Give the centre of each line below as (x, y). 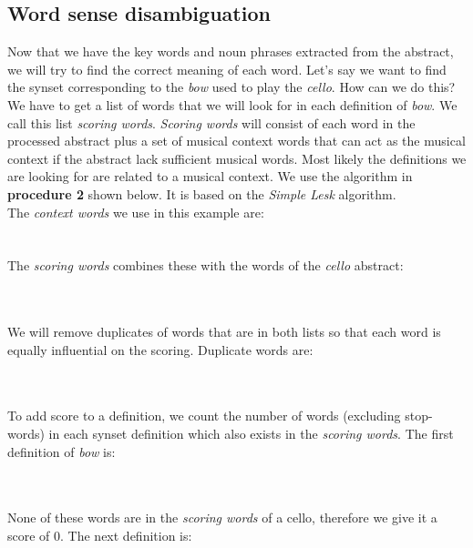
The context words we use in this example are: (136, 212)
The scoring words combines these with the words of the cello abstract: (206, 265)
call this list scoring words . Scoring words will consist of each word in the (211, 122)
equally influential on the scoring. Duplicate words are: (160, 349)
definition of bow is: (62, 451)
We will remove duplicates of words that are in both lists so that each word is (224, 332)
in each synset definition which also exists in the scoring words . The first (251, 434)
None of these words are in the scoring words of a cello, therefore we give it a (222, 518)
